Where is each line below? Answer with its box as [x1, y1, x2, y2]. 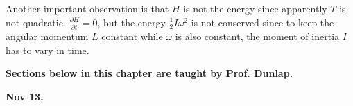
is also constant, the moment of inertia [175, 28, 340, 43]
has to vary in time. [6, 42, 89, 57]
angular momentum [6, 28, 89, 43]
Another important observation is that [6, 1, 169, 15]
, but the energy [97, 15, 166, 29]
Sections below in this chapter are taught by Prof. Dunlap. [6, 66, 293, 80]
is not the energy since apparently [183, 1, 327, 15]
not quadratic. [6, 15, 66, 29]
